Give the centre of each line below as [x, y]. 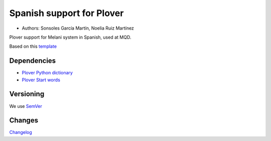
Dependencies [33, 61]
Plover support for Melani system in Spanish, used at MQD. [70, 37]
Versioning [27, 94]
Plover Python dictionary [47, 73]
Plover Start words [41, 80]
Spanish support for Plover [66, 13]
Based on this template [33, 46]
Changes [24, 120]
